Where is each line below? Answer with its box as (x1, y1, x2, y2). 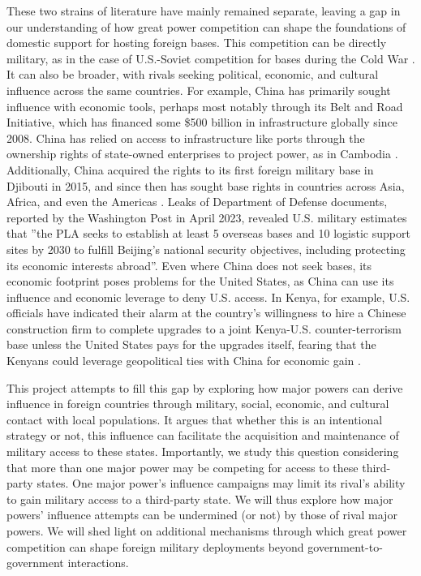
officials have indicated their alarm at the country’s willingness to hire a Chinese (6, 304, 406, 321)
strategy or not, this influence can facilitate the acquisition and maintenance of (6, 427, 399, 444)
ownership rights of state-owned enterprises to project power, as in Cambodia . (6, 145, 398, 162)
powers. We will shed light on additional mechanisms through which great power (6, 522, 407, 539)
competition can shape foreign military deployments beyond (6, 538, 304, 555)
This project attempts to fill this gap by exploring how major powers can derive (6, 379, 403, 396)
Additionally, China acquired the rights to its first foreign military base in (6, 161, 374, 178)
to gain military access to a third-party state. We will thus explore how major (6, 490, 393, 507)
